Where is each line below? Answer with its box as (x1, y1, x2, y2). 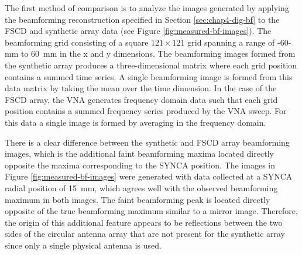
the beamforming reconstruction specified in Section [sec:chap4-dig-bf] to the (5, 13, 280, 25)
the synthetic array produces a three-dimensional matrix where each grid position (5, 58, 297, 71)
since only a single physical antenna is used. (5, 239, 162, 251)
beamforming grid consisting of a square (5, 36, 149, 48)
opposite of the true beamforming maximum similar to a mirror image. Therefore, (5, 205, 298, 217)
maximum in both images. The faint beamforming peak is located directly (5, 193, 270, 205)
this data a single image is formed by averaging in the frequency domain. (5, 116, 266, 128)
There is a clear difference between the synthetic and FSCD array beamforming (5, 136, 290, 148)
